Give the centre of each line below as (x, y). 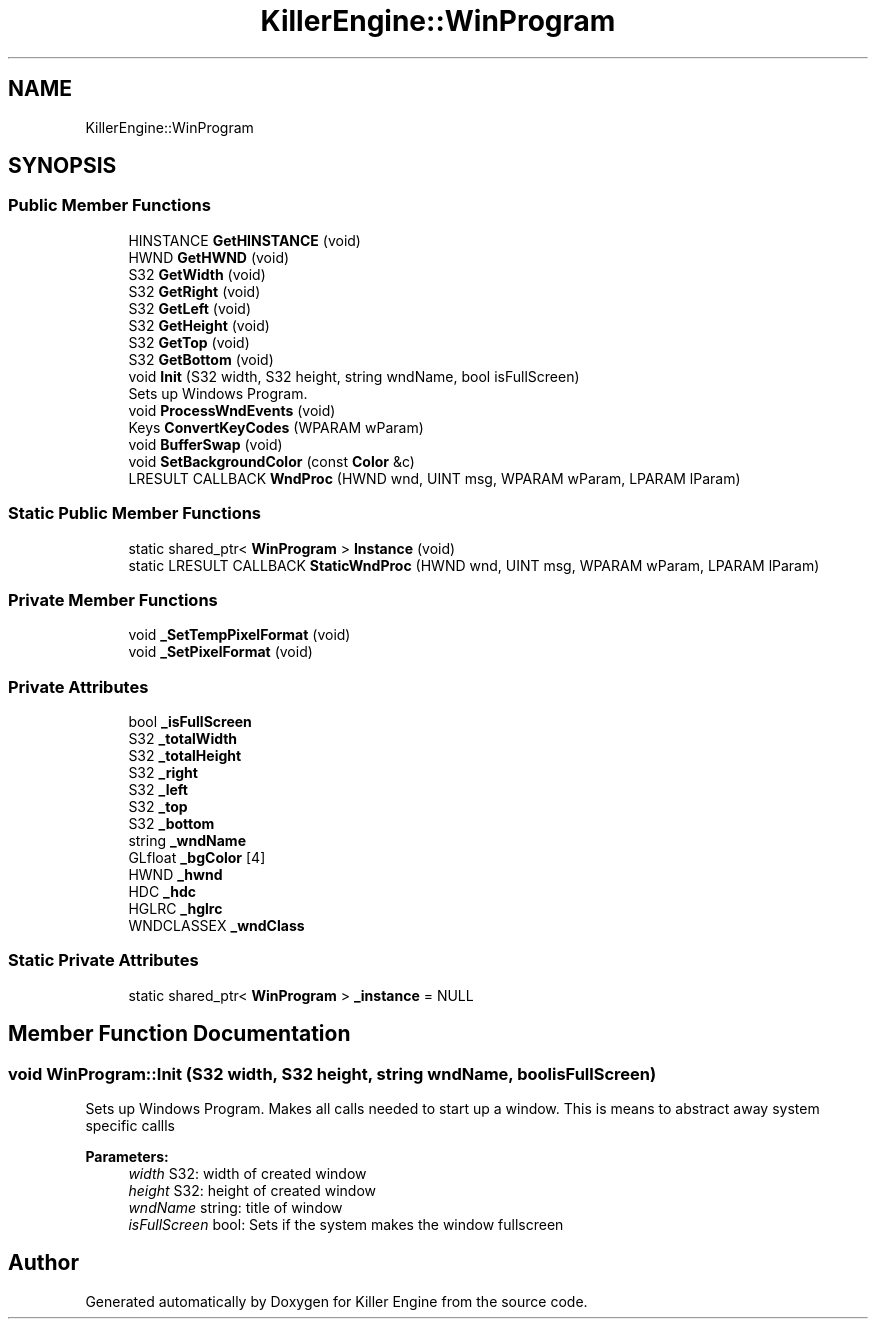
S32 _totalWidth (183, 739)
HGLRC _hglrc (175, 909)
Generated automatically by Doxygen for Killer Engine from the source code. (336, 1301)
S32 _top (158, 807)
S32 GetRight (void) (194, 291)
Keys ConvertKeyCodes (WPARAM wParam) (276, 427)
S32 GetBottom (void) (201, 359)
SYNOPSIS (62, 166)
